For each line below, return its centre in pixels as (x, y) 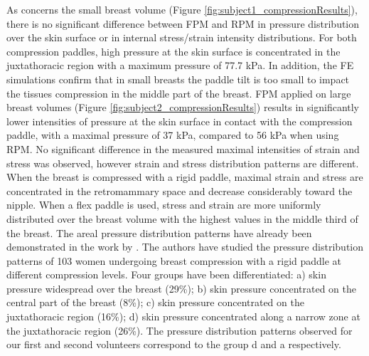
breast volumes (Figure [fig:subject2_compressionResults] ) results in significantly (183, 107)
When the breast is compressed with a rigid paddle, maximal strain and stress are (185, 177)
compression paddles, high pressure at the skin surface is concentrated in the (173, 51)
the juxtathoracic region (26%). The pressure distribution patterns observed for (180, 330)
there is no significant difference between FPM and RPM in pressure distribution (183, 23)
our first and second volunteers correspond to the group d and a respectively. (174, 344)
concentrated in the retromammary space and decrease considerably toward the (180, 190)
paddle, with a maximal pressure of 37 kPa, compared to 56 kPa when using (173, 135)
